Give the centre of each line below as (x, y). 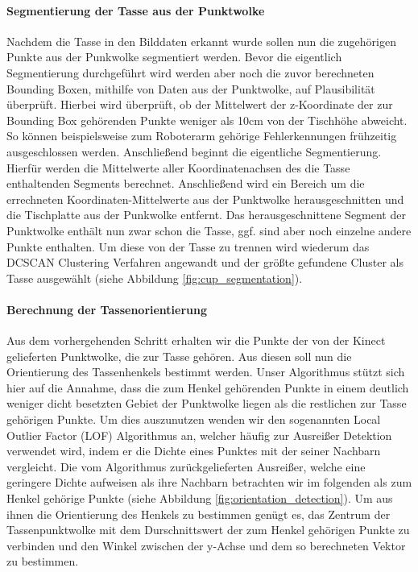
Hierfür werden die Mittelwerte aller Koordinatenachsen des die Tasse (178, 167)
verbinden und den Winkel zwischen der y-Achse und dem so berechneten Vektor (206, 545)
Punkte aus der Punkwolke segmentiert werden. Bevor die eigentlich (174, 57)
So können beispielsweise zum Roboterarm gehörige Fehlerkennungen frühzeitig (202, 136)
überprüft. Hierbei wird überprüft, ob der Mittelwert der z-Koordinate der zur (200, 104)
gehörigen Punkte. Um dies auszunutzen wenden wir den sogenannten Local (194, 419)
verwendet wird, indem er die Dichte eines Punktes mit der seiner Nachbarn (194, 451)
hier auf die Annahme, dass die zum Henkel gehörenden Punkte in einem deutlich (208, 387)
